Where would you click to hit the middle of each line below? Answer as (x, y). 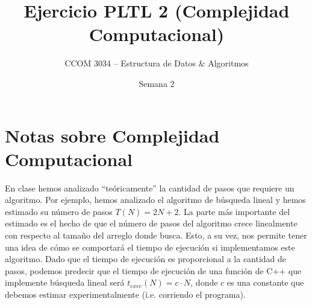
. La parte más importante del (234, 211)
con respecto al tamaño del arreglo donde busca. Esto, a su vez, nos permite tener (156, 235)
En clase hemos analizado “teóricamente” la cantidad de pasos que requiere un (150, 188)
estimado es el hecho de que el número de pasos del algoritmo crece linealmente (151, 223)
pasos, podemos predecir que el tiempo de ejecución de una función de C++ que (153, 270)
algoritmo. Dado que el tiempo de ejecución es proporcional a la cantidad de (146, 259)
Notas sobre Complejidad (112, 135)
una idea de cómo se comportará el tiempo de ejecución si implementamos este (150, 247)
